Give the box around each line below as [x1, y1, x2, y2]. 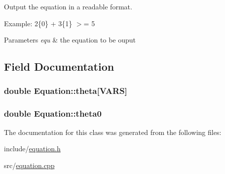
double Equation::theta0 [4, 107, 102, 120]
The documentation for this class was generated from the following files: [4, 127, 222, 137]
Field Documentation [4, 59, 114, 74]
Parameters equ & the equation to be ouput [4, 35, 136, 45]
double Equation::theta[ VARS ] [4, 85, 127, 97]
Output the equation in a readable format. [4, 1, 132, 11]
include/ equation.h [4, 143, 61, 154]
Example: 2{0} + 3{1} [4, 18, 73, 28]
